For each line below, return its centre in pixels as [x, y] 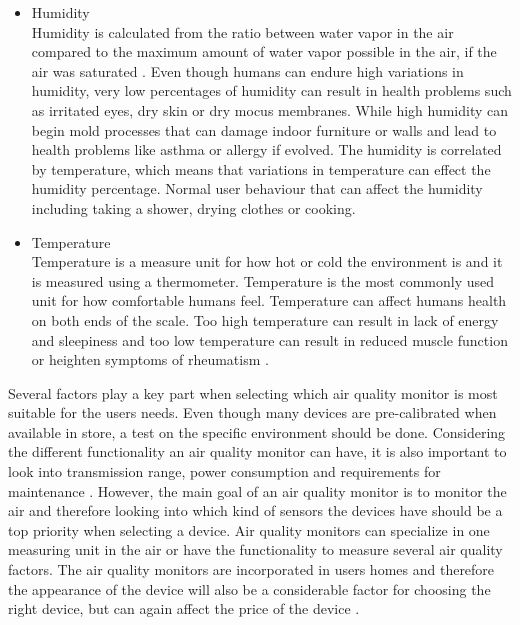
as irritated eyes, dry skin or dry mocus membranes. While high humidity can [270, 109]
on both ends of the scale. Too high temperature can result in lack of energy [265, 319]
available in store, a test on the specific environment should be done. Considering [257, 431]
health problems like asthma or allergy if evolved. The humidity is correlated [266, 149]
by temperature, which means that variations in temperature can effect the [261, 168]
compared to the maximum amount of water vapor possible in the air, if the [264, 51]
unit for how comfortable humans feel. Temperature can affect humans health [269, 300]
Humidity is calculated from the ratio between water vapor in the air [242, 31]
